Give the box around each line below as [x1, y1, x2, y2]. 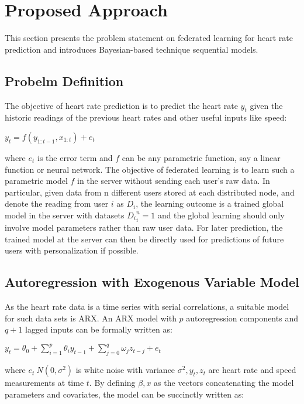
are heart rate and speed [208, 364, 296, 376]
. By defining [89, 376, 136, 389]
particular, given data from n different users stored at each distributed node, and [5, 186, 295, 198]
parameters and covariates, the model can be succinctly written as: [5, 388, 244, 400]
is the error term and [37, 151, 113, 163]
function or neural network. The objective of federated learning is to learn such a [5, 163, 295, 175]
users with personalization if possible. [5, 244, 139, 256]
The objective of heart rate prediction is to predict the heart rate [5, 99, 238, 111]
